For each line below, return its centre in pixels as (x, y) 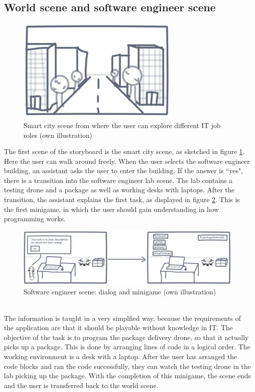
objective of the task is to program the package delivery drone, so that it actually (126, 337)
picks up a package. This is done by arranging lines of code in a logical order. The (127, 347)
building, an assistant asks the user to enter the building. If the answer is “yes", (124, 170)
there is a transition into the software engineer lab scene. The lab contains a (118, 180)
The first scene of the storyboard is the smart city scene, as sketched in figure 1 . (124, 151)
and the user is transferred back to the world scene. (81, 385)
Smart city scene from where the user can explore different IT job (122, 125)
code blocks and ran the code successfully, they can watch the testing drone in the (127, 366)
